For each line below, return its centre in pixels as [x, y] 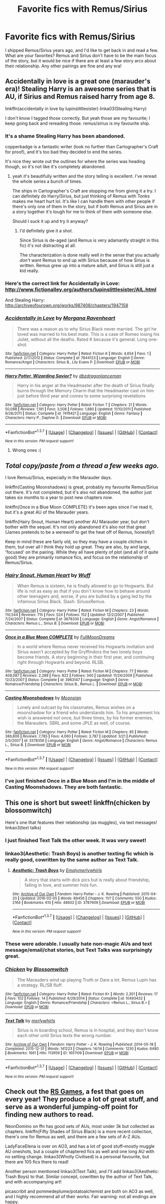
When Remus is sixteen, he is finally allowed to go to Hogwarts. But [85, 586]
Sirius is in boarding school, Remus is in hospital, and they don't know [88, 1030]
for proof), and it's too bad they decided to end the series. [64, 152]
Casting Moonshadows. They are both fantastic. [64, 787]
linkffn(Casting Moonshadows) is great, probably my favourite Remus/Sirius [82, 487]
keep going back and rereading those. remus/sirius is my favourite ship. [78, 123]
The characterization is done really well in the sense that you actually [89, 255]
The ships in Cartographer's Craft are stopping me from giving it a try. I [84, 191]
